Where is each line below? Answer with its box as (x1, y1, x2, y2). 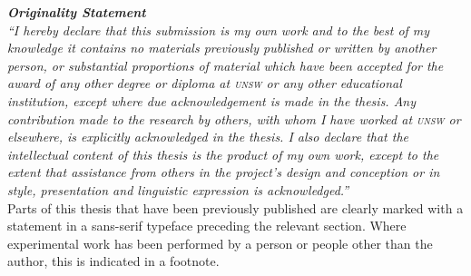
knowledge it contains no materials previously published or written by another (7, 38, 437, 57)
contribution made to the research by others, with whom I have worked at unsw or (7, 109, 461, 128)
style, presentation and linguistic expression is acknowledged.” (7, 180, 349, 199)
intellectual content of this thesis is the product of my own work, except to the (7, 144, 439, 163)
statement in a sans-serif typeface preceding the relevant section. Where (7, 216, 407, 235)
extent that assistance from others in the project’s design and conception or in (7, 163, 440, 182)
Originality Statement (7, 3, 146, 21)
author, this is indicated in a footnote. (7, 251, 220, 271)
